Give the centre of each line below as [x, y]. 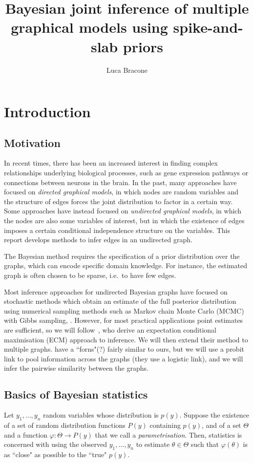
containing [165, 425]
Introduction [47, 112]
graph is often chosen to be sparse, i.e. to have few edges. [90, 275]
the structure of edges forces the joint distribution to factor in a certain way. [118, 201]
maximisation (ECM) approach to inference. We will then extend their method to [126, 339]
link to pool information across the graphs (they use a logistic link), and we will [124, 358]
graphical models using [89, 27]
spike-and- [208, 27]
